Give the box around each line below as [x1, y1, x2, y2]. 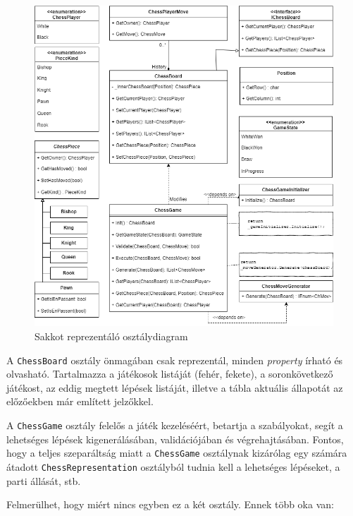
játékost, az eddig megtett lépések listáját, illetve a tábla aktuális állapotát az [6, 380, 343, 395]
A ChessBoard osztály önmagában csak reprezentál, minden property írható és [6, 352, 343, 367]
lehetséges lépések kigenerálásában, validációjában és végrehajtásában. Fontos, [6, 431, 344, 446]
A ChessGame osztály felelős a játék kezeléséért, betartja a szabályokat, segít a [6, 418, 343, 433]
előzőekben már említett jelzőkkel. [6, 394, 154, 409]
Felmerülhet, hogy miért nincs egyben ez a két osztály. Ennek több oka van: [6, 497, 334, 512]
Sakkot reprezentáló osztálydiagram [35, 329, 188, 344]
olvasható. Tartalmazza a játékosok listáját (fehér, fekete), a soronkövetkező [6, 366, 333, 381]
